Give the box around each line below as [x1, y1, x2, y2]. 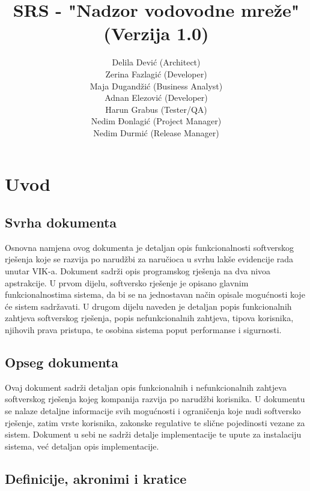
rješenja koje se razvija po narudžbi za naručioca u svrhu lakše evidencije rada [5, 253, 294, 265]
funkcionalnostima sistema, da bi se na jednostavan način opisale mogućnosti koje [5, 288, 305, 301]
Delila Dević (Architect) [112, 56, 201, 68]
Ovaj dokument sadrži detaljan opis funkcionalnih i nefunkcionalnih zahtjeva [5, 381, 287, 393]
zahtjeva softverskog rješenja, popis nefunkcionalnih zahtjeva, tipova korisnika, [5, 312, 294, 324]
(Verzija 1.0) [103, 21, 209, 46]
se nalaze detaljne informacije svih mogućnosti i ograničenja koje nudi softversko [5, 405, 301, 417]
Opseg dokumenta [5, 353, 118, 371]
